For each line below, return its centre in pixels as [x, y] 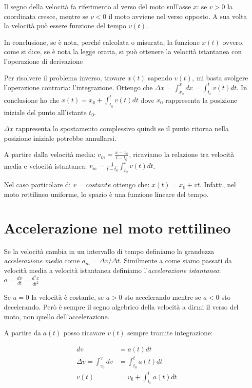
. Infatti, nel [218, 184]
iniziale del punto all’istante [45, 112]
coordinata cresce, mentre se [46, 16]
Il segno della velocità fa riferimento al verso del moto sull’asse [97, 6]
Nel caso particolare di [38, 184]
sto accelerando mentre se [163, 297]
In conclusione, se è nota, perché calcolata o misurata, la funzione [102, 42]
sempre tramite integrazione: [170, 333]
